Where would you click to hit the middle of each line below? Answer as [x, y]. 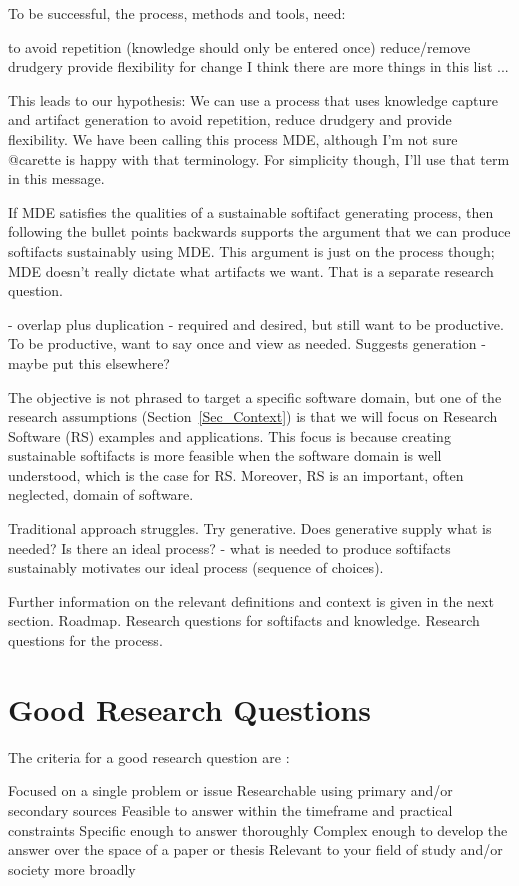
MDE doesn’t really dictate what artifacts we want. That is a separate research [251, 270]
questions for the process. [85, 640]
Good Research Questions [189, 708]
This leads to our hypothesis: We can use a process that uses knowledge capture [253, 99]
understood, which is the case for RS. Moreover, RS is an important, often [236, 474]
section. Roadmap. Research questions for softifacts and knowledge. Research [244, 620]
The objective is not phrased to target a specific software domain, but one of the [255, 396]
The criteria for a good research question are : [149, 756]
